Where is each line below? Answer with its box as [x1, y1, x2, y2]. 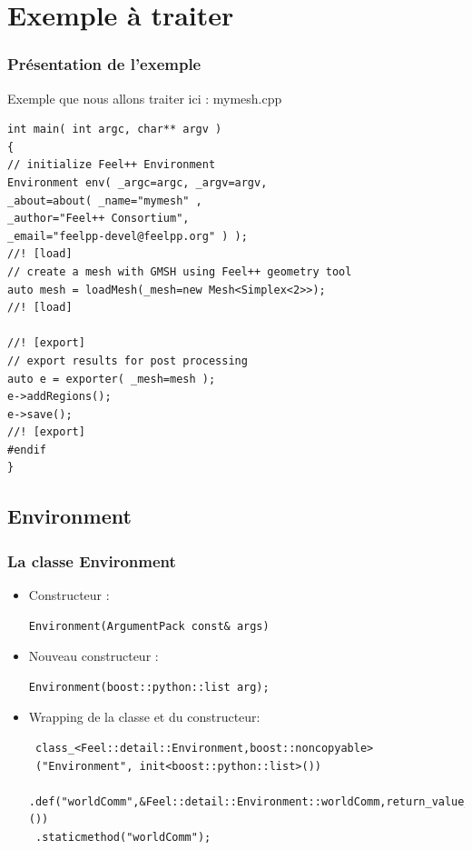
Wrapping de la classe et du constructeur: [28, 707, 261, 726]
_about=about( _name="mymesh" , [7, 194, 202, 207]
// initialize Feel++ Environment [7, 158, 216, 172]
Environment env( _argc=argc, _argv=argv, [7, 175, 268, 189]
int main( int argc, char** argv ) [7, 123, 222, 136]
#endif [7, 443, 46, 456]
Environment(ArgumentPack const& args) [28, 619, 270, 633]
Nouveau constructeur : [28, 646, 159, 665]
